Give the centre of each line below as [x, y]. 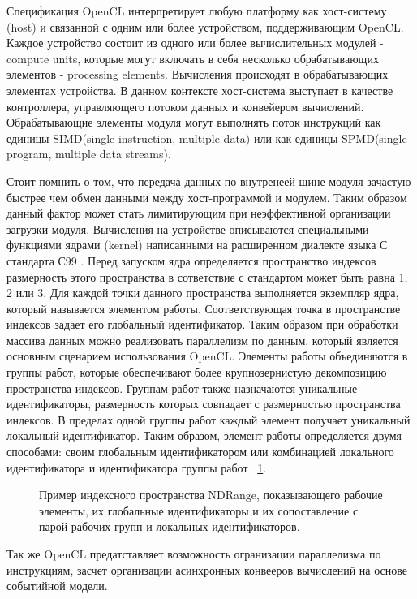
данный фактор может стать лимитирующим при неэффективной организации [199, 213]
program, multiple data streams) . [89, 154]
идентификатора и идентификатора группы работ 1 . [137, 467]
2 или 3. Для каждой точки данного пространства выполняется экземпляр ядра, [203, 293]
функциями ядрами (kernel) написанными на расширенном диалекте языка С [197, 245]
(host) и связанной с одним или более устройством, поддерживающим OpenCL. [205, 26]
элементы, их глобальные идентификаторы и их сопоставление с [199, 510]
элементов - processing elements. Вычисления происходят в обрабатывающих [198, 74]
